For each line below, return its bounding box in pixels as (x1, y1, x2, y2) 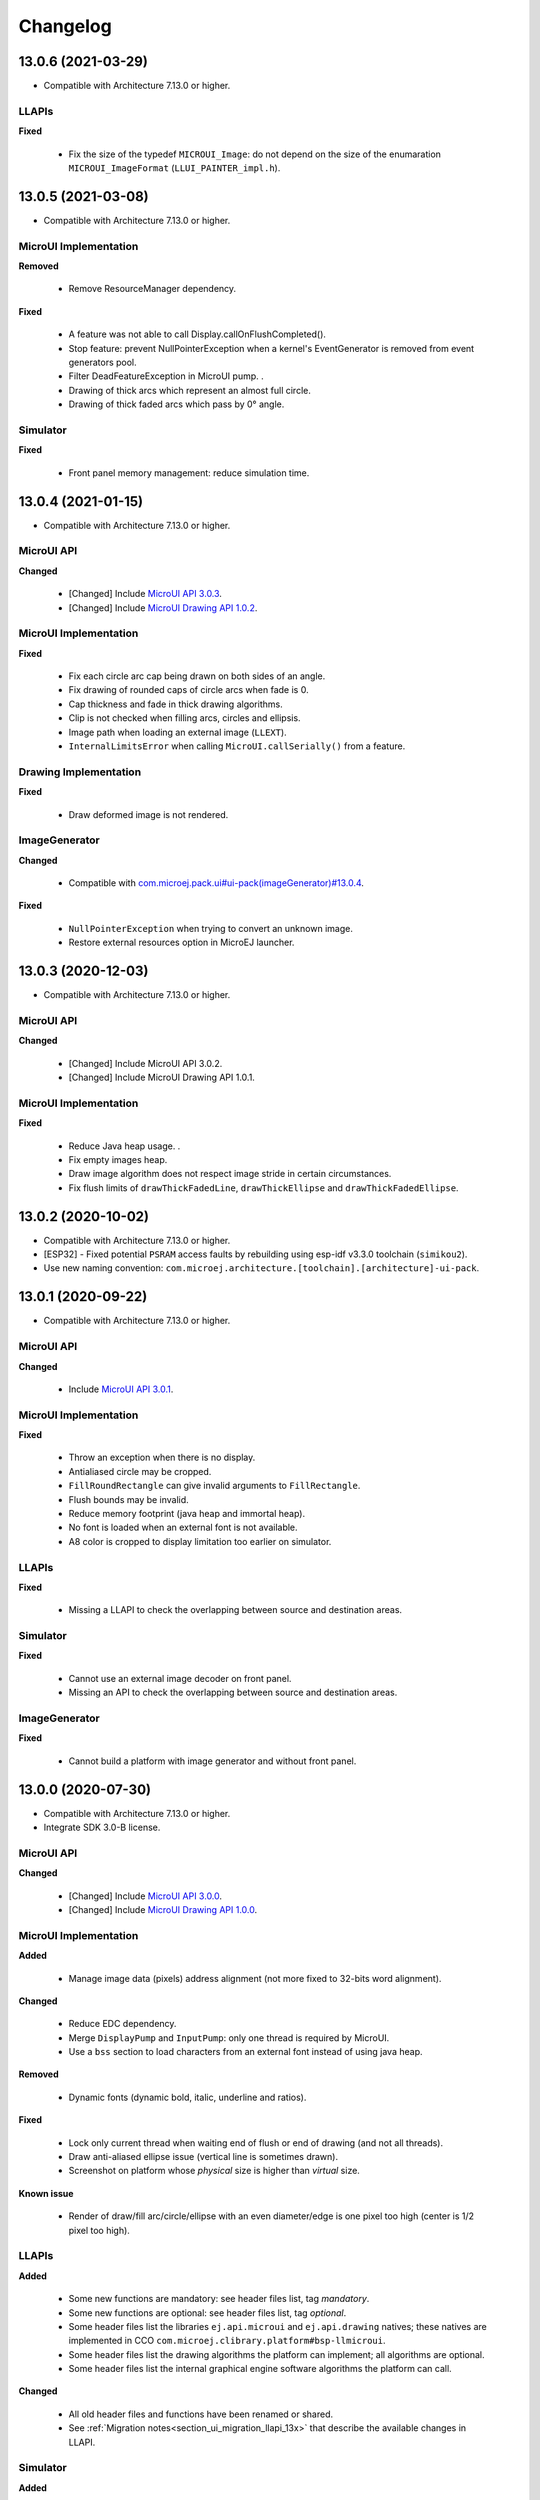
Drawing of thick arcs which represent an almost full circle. (68, 384, 312, 396)
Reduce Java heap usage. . (68, 1140, 181, 1152)
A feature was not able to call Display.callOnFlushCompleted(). (68, 328, 327, 340)
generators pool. (68, 356, 137, 368)
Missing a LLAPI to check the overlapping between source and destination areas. (68, 1604, 403, 1616)
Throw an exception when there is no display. (68, 1451, 256, 1464)
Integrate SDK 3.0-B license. (43, 1821, 161, 1834)
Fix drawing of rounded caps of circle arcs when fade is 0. (68, 684, 309, 696)
